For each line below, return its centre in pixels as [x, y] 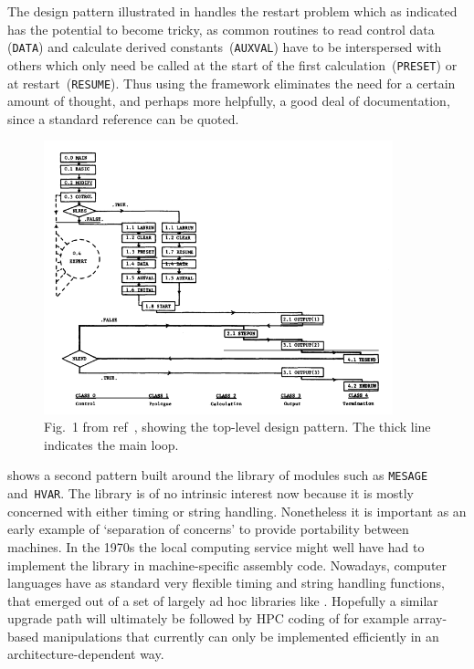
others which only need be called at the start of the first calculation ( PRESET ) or [232, 64]
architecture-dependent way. [86, 654]
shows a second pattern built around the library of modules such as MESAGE [218, 475]
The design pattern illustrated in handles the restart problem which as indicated [232, 11]
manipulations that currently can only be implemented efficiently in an [241, 636]
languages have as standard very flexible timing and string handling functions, [226, 583]
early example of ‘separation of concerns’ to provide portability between [208, 529]
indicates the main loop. [111, 444]
